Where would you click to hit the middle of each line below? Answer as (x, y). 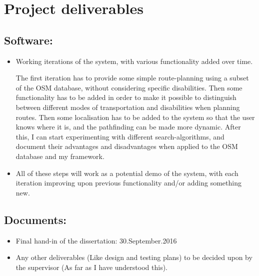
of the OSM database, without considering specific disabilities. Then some (129, 87)
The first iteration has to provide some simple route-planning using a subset (132, 78)
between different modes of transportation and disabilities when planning (128, 107)
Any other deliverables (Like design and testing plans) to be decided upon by (134, 257)
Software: (28, 40)
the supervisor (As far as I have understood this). (91, 267)
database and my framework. (60, 156)
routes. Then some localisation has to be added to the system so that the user (135, 117)
